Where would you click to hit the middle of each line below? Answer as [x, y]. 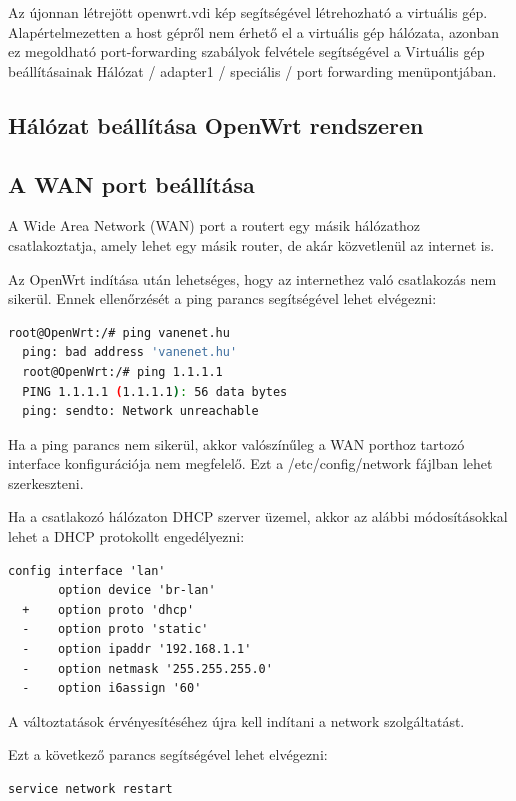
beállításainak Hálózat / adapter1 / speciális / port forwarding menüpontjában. [252, 70]
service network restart [90, 789]
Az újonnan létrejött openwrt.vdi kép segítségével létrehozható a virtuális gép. [248, 12]
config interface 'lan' [87, 570]
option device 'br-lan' [137, 590]
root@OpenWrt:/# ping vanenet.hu [119, 332]
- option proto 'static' [115, 629]
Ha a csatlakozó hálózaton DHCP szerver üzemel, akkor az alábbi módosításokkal [258, 516]
